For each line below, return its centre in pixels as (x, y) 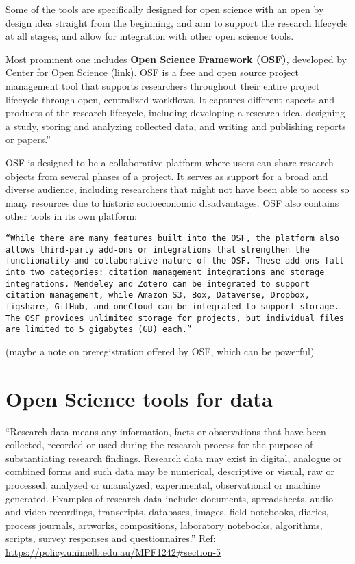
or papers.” (28, 139)
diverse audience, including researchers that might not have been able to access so (177, 189)
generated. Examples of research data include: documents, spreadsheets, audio (169, 498)
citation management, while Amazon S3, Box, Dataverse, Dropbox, (158, 295)
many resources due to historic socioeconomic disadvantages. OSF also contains (172, 202)
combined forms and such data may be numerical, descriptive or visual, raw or (170, 471)
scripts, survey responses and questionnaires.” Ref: (111, 538)
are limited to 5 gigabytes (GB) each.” (99, 330)
